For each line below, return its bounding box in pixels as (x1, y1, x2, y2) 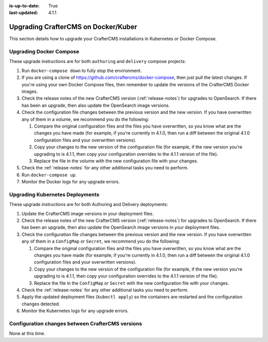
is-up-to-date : (9, 3, 40, 8)
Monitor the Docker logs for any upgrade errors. (21, 179, 120, 185)
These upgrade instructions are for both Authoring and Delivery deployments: (9, 202, 168, 207)
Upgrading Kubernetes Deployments (9, 191, 100, 198)
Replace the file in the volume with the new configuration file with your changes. (34, 158, 199, 164)
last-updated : (9, 10, 38, 16)
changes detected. (21, 301, 61, 307)
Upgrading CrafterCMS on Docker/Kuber (9, 23, 137, 31)
